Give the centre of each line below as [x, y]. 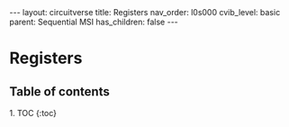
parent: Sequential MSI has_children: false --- [94, 22]
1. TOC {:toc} [33, 113]
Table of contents [59, 91]
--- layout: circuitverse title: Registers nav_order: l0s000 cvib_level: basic [145, 12]
